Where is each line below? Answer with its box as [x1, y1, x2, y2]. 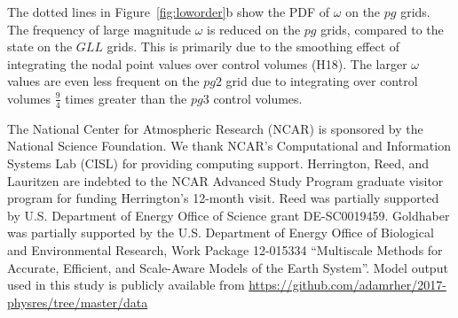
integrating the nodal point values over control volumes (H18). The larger [7, 54, 407, 73]
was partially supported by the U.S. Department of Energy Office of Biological [7, 223, 434, 242]
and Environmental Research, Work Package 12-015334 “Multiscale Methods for [7, 240, 443, 259]
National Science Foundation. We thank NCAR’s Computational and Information [7, 136, 451, 155]
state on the [7, 37, 73, 56]
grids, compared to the [320, 19, 444, 38]
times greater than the [65, 89, 187, 107]
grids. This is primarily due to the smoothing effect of [107, 37, 400, 56]
